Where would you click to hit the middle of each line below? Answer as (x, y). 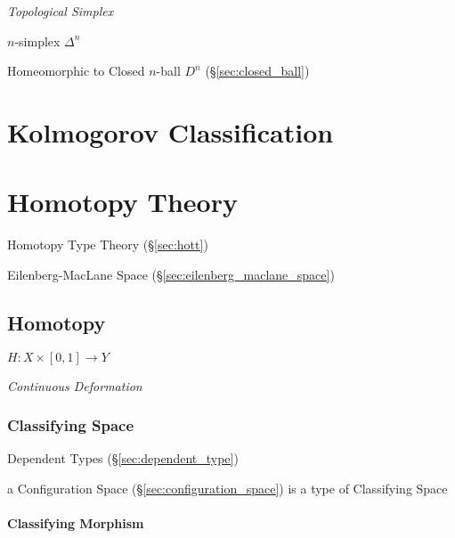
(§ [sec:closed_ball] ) (257, 71)
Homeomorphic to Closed (76, 71)
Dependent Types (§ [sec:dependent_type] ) (123, 458)
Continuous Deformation (75, 385)
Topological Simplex (61, 11)
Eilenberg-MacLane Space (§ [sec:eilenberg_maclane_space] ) (171, 274)
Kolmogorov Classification (171, 131)
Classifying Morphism (76, 523)
